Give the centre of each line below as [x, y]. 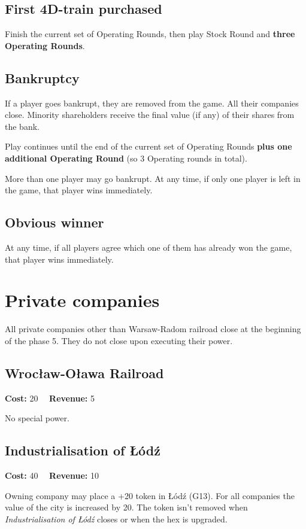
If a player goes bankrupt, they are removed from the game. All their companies [152, 103]
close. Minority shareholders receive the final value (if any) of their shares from [150, 115]
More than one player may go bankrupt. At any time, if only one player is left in [153, 178]
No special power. [37, 418]
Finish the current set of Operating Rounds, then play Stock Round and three [150, 34]
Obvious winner [54, 222]
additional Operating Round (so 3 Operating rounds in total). [126, 158]
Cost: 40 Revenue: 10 [52, 475]
